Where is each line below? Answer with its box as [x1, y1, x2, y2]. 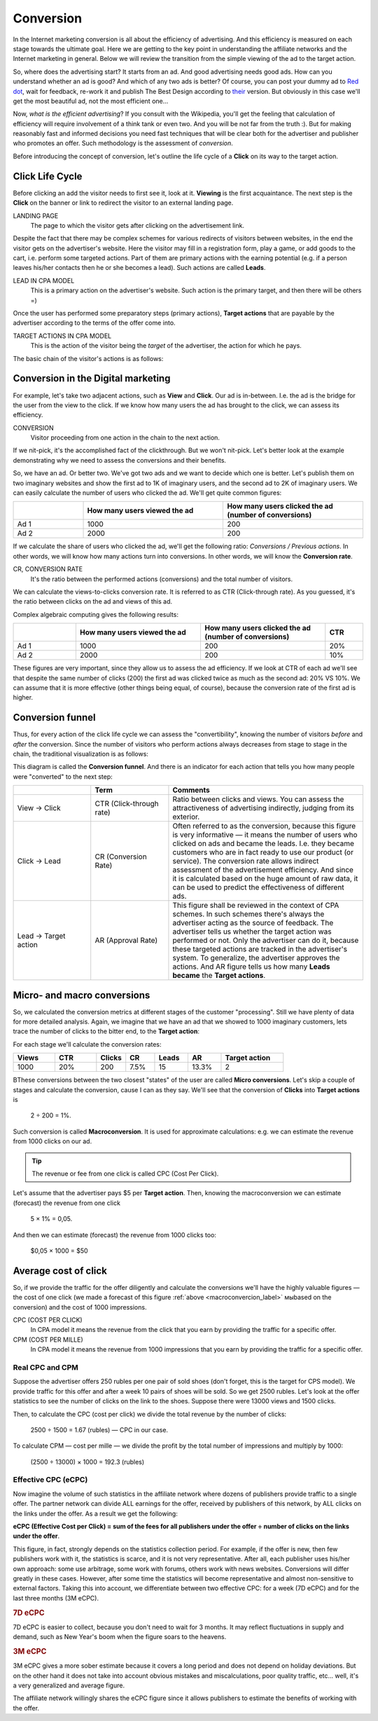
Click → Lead [17, 856, 61, 866]
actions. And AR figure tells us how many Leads [172, 962, 330, 972]
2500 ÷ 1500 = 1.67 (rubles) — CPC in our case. [30, 1425, 168, 1434]
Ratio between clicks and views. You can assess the [172, 794, 344, 804]
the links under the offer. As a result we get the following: [13, 1509, 178, 1518]
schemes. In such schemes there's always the [172, 909, 325, 919]
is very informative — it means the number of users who [172, 830, 358, 840]
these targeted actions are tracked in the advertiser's [172, 944, 348, 954]
